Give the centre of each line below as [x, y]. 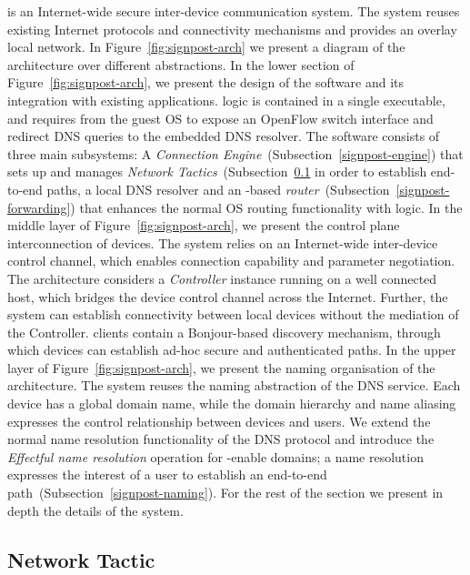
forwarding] [39, 207]
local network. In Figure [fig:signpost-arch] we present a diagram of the [206, 47]
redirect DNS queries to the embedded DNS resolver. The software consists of [224, 136]
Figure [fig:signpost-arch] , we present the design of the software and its [205, 82]
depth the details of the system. [95, 510]
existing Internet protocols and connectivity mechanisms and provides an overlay [232, 29]
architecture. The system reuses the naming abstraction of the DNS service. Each [234, 385]
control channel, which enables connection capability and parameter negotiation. [231, 261]
